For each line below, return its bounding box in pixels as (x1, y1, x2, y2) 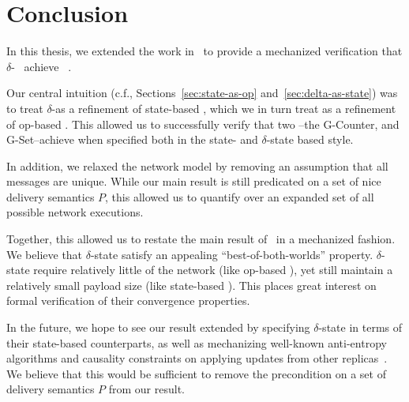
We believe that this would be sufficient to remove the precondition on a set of (6, 365, 386, 381)
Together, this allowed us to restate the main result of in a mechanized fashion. (6, 231, 396, 247)
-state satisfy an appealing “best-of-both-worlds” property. (90, 246, 373, 262)
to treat (6, 100, 43, 116)
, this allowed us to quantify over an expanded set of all (105, 188, 374, 205)
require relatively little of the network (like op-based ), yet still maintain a (33, 261, 393, 278)
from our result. (108, 381, 185, 397)
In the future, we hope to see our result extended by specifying (6, 319, 310, 336)
